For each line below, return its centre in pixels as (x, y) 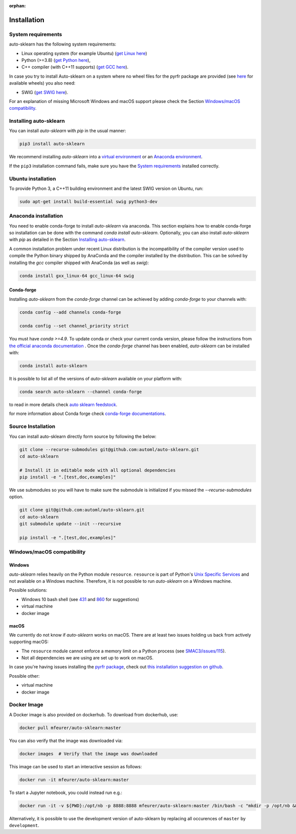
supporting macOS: (29, 642)
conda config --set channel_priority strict (74, 326)
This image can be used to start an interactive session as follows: (75, 766)
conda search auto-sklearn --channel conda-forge (81, 392)
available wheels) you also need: (42, 83)
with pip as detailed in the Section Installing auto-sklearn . (67, 239)
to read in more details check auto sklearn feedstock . (63, 405)
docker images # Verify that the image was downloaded (89, 754)
